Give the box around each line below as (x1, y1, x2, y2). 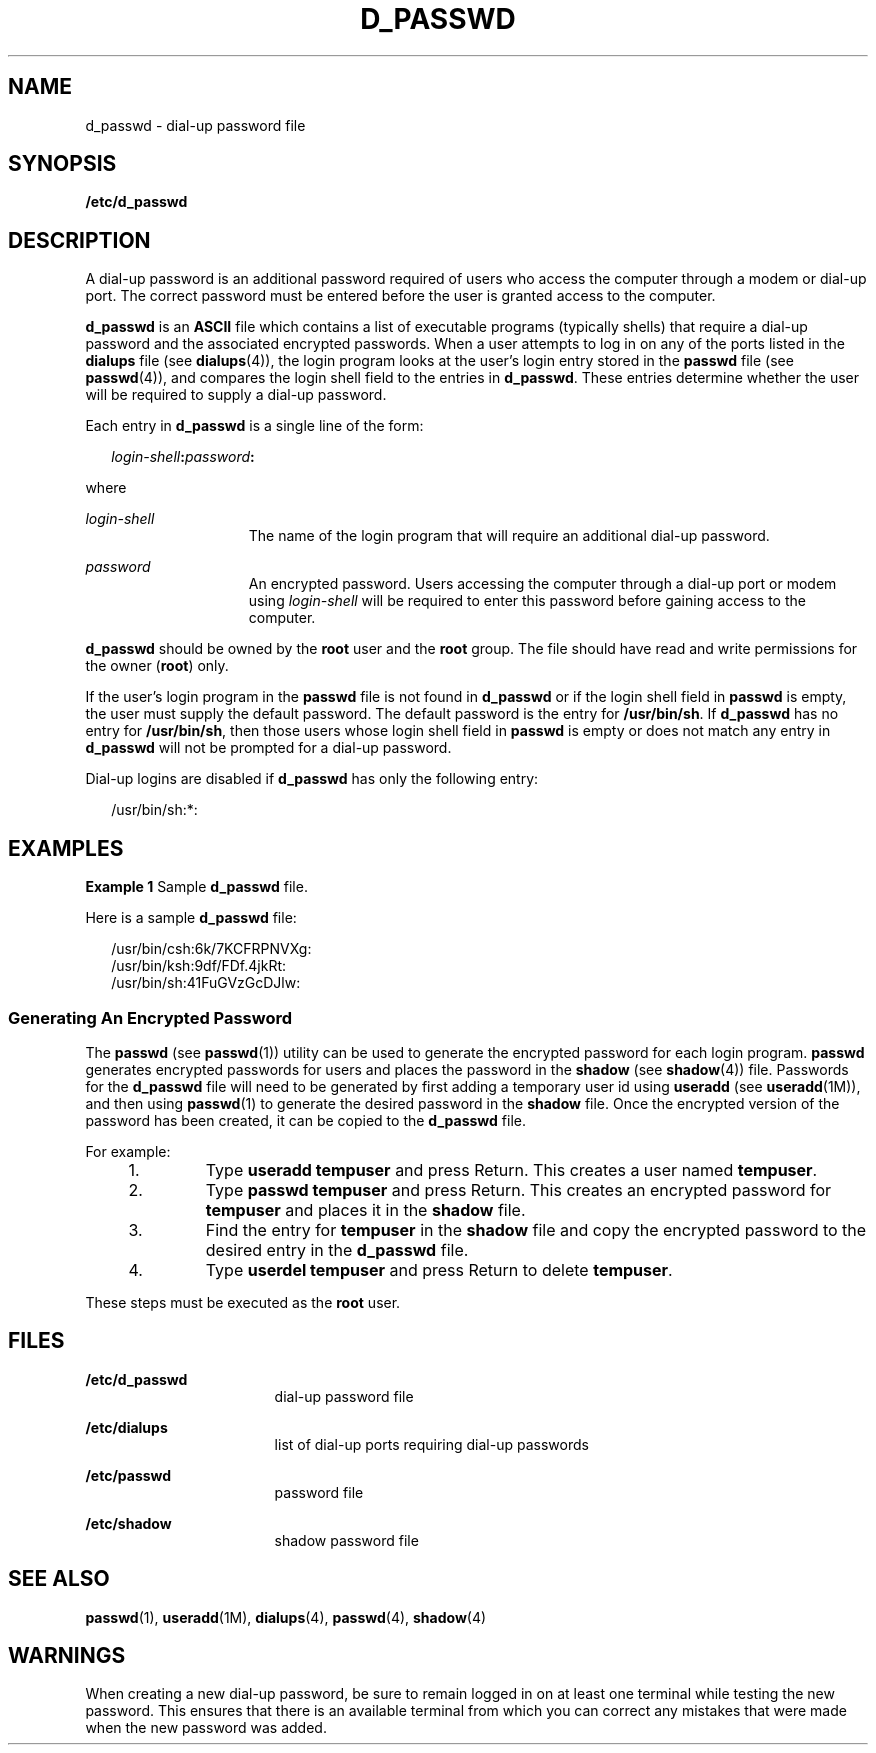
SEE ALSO (8, 1566, 110, 1592)
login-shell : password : (111, 448, 255, 466)
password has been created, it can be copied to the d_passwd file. (85, 1111, 526, 1129)
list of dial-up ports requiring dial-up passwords (274, 1435, 589, 1453)
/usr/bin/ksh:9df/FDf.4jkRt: (111, 957, 287, 975)
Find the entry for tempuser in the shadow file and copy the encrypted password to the (205, 1219, 867, 1240)
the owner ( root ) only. (85, 657, 229, 675)
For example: (85, 1142, 171, 1160)
